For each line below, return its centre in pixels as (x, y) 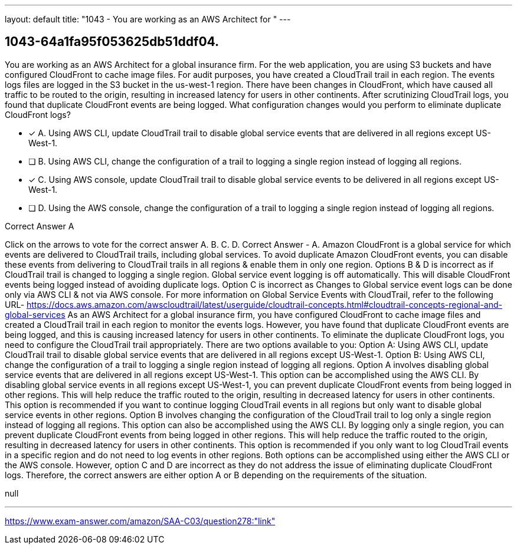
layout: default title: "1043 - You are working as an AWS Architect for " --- (148, 19)
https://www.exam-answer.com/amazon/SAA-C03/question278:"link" (140, 521)
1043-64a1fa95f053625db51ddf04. (112, 42)
